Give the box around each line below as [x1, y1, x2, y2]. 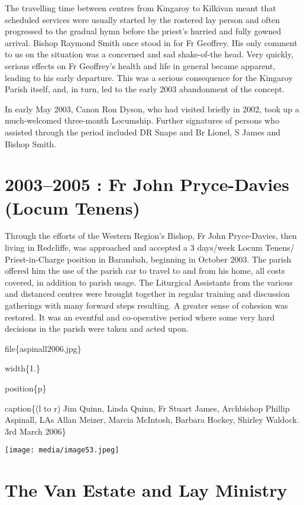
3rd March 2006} [5, 425, 66, 437]
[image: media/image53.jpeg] [5, 446, 119, 455]
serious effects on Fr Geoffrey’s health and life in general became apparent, [5, 59, 276, 72]
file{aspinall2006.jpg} [5, 342, 82, 354]
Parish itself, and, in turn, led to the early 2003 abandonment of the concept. [5, 83, 285, 95]
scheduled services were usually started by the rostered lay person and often [5, 13, 280, 25]
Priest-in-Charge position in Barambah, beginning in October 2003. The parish [5, 252, 292, 265]
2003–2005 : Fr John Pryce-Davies [5, 172, 290, 196]
